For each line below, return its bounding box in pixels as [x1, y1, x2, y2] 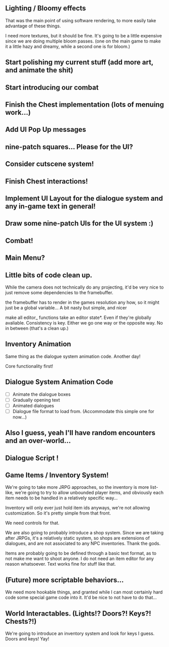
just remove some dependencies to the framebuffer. [5, 289, 114, 295]
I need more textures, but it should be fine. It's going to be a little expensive [5, 32, 162, 38]
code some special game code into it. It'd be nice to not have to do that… [5, 594, 157, 600]
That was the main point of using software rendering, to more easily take [5, 17, 156, 23]
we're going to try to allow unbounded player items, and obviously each [15, 490, 164, 496]
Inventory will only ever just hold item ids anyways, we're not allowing [5, 505, 150, 511]
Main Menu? [5, 254, 45, 262]
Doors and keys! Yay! [5, 636, 49, 642]
